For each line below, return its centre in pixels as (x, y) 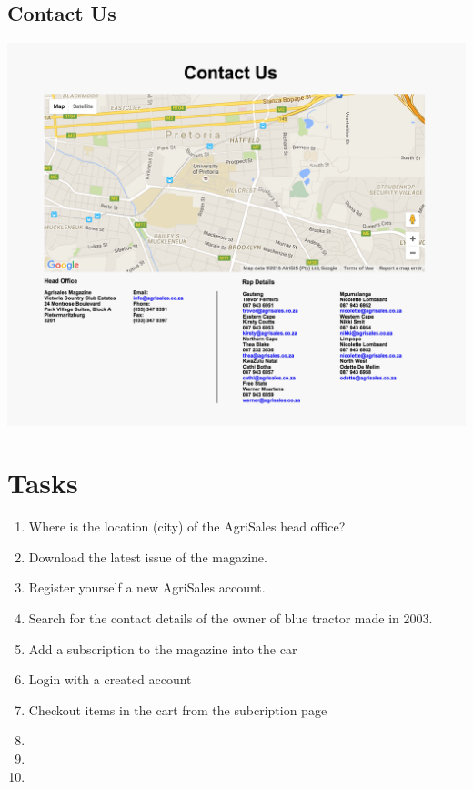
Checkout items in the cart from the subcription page (178, 709)
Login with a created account (110, 679)
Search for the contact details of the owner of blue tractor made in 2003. (231, 618)
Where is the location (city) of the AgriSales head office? (187, 526)
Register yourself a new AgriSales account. (147, 587)
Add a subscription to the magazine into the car (163, 648)
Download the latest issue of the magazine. (148, 556)
